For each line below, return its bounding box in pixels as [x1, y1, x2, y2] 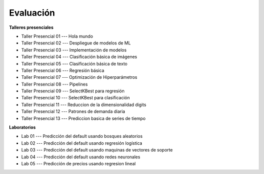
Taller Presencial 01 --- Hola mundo [21, 33, 93, 39]
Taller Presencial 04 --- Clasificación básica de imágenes [21, 54, 137, 60]
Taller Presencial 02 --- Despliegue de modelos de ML [21, 40, 131, 46]
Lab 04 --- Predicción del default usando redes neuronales [21, 154, 140, 160]
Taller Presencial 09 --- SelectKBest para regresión [21, 88, 125, 94]
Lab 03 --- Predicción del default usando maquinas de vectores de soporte [21, 147, 173, 153]
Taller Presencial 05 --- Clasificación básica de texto [21, 61, 128, 66]
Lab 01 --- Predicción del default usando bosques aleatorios [21, 133, 143, 139]
